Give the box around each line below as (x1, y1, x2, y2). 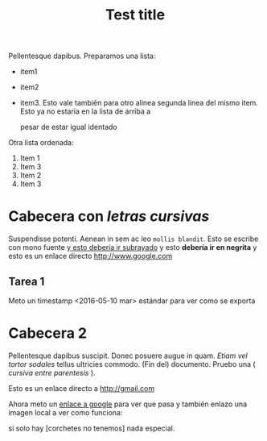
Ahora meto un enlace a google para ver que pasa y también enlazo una (8, 399, 248, 409)
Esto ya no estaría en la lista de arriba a (19, 106, 151, 116)
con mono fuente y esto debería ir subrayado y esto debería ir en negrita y (8, 243, 257, 252)
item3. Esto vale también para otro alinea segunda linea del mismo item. (19, 98, 259, 108)
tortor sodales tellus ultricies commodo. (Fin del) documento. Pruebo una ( (8, 359, 256, 368)
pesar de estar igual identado (19, 123, 118, 132)
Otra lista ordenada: (8, 138, 74, 148)
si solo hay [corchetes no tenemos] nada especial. (8, 423, 175, 433)
